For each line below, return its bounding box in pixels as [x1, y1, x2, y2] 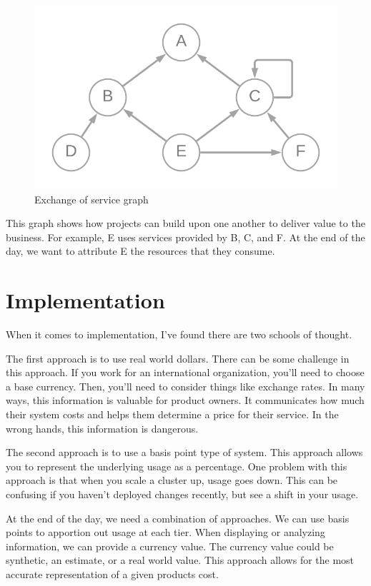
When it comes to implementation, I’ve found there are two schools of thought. [6, 327, 352, 342]
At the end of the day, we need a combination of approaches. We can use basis [6, 510, 350, 525]
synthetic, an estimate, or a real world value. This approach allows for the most [6, 552, 355, 567]
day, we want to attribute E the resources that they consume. [6, 243, 275, 258]
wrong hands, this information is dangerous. [6, 420, 199, 435]
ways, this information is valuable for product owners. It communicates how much [6, 393, 365, 408]
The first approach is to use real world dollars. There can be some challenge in [6, 350, 350, 365]
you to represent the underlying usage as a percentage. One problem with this [6, 458, 347, 473]
